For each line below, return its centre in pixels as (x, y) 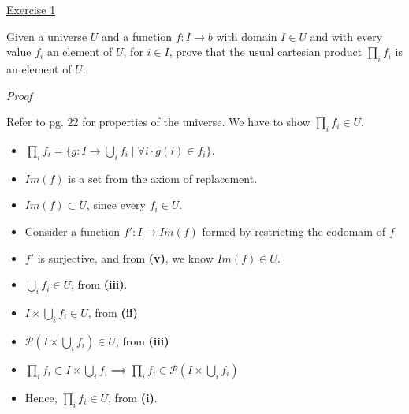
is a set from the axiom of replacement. (163, 178)
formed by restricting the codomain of (294, 231)
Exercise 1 (31, 9)
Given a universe (47, 36)
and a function (137, 36)
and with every (346, 36)
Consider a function (73, 231)
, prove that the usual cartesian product (266, 52)
